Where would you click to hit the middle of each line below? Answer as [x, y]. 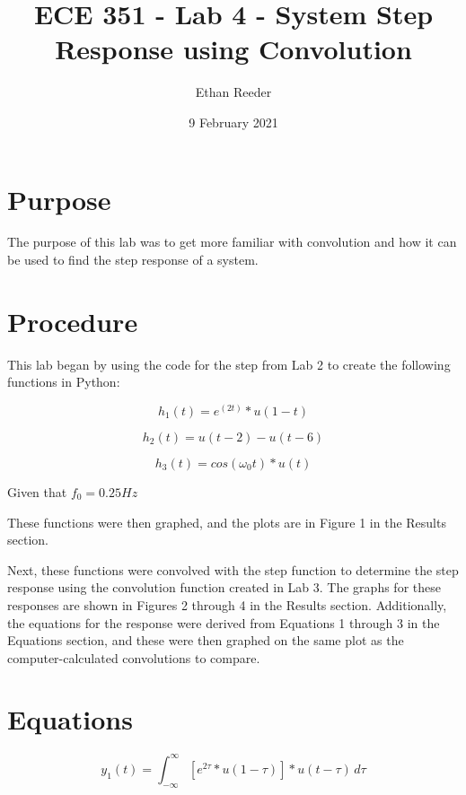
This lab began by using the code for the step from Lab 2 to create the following [229, 364]
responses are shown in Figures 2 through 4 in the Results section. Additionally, [227, 604]
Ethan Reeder [233, 92]
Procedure [73, 321]
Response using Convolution [233, 49]
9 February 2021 [233, 122]
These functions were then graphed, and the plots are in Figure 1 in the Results [227, 522]
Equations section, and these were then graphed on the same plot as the [206, 640]
